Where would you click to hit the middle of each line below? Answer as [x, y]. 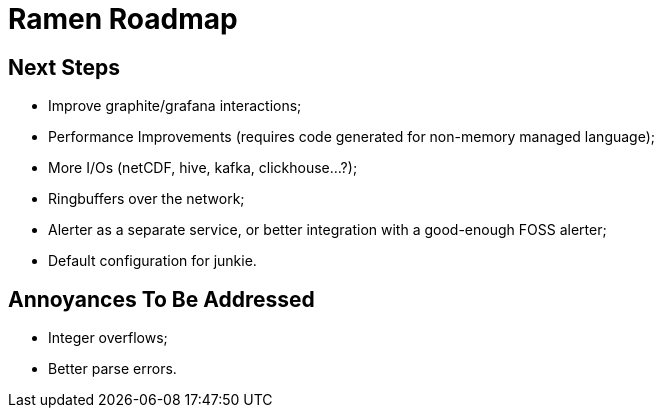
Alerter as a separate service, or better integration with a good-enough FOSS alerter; [327, 230]
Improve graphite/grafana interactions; [175, 106]
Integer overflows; [108, 338]
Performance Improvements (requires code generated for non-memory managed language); [352, 137]
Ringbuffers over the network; [146, 199]
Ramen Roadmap [123, 19]
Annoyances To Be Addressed [161, 299]
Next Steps [64, 67]
